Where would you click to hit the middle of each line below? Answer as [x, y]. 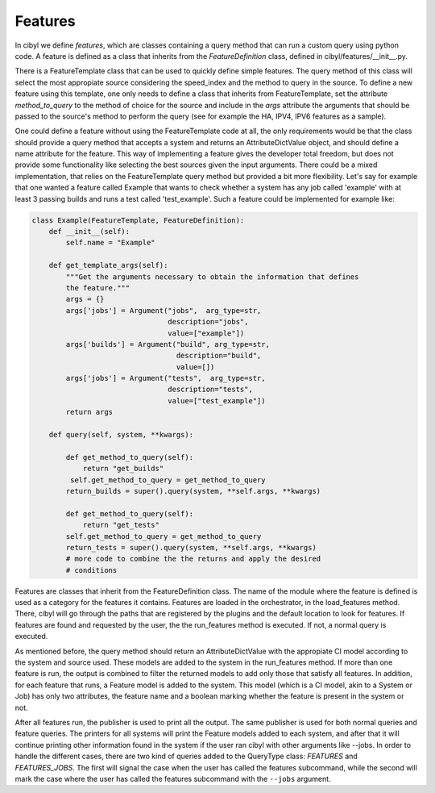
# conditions [91, 570]
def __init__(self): [89, 231]
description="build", [219, 356]
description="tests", [210, 390]
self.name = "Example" [111, 243]
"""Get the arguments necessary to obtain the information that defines [212, 277]
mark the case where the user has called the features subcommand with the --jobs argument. [173, 778]
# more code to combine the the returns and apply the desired [193, 559]
